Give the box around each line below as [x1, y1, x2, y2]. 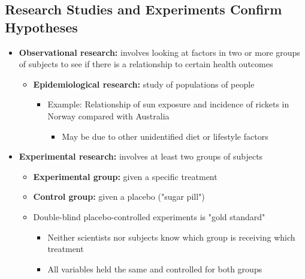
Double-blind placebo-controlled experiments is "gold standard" [33, 210, 265, 223]
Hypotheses [5, 17, 78, 36]
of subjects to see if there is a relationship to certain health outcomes [19, 58, 273, 70]
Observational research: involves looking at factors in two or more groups [19, 46, 300, 58]
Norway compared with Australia [47, 109, 170, 122]
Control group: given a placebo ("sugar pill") [33, 190, 205, 203]
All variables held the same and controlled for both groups [47, 262, 262, 275]
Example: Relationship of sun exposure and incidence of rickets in [47, 98, 289, 110]
